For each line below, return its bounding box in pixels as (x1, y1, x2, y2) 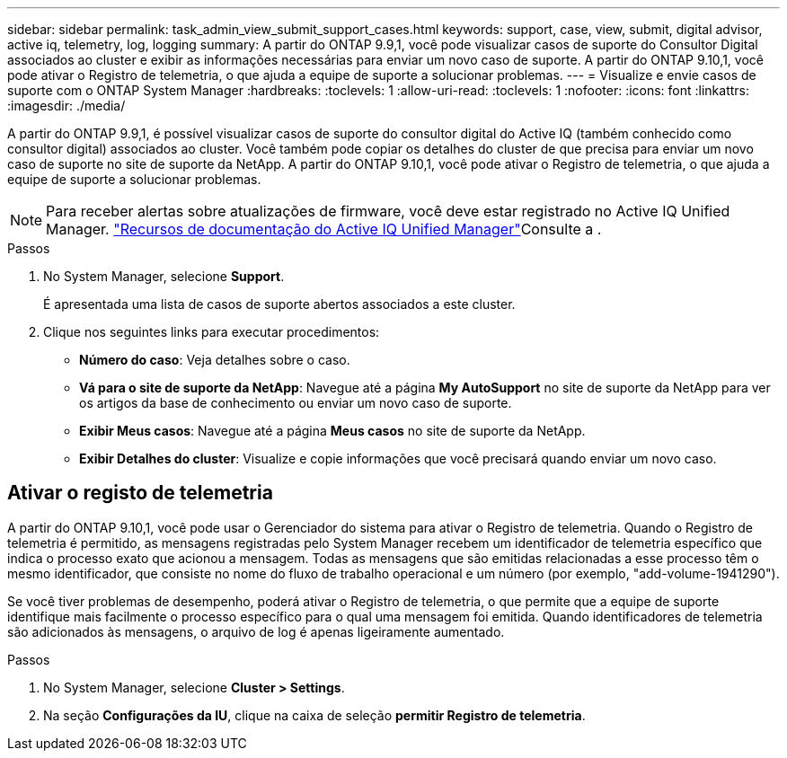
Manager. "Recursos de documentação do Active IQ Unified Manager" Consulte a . (46, 220, 602, 238)
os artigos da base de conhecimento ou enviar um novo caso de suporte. (79, 395, 512, 410)
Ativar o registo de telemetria (7, 481, 273, 505)
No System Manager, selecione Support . (43, 269, 285, 284)
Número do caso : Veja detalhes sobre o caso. (79, 352, 350, 367)
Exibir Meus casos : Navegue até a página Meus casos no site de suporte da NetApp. (79, 423, 586, 438)
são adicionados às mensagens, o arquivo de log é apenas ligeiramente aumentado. (7, 623, 505, 639)
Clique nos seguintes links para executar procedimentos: (43, 324, 380, 339)
